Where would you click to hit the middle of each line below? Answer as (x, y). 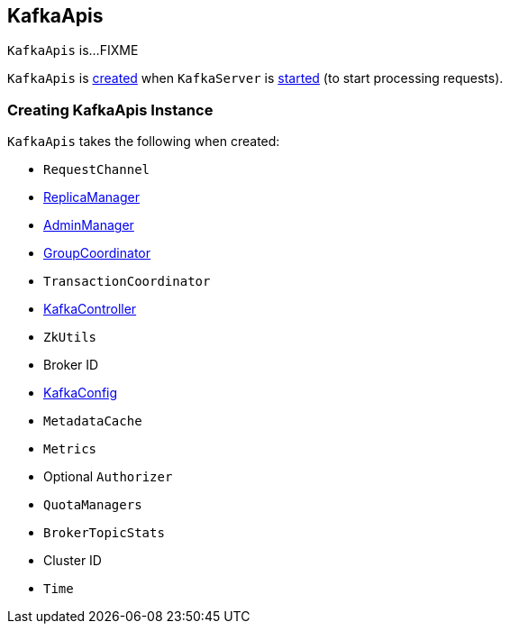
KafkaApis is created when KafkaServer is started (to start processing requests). (255, 78)
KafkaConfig (81, 393)
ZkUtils (70, 338)
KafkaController (90, 309)
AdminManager (89, 225)
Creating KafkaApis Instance (110, 110)
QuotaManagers (93, 505)
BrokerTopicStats (104, 533)
